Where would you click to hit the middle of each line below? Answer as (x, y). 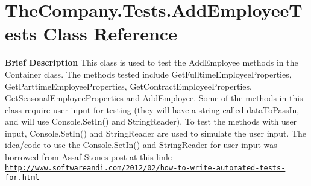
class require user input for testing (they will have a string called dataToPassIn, (152, 109)
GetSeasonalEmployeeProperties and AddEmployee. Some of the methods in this (154, 98)
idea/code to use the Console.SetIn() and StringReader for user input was (141, 145)
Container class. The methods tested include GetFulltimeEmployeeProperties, (148, 74)
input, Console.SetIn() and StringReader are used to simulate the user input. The (156, 133)
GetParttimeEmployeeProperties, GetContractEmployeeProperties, (128, 86)
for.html (22, 178)
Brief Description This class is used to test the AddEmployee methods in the (152, 62)
